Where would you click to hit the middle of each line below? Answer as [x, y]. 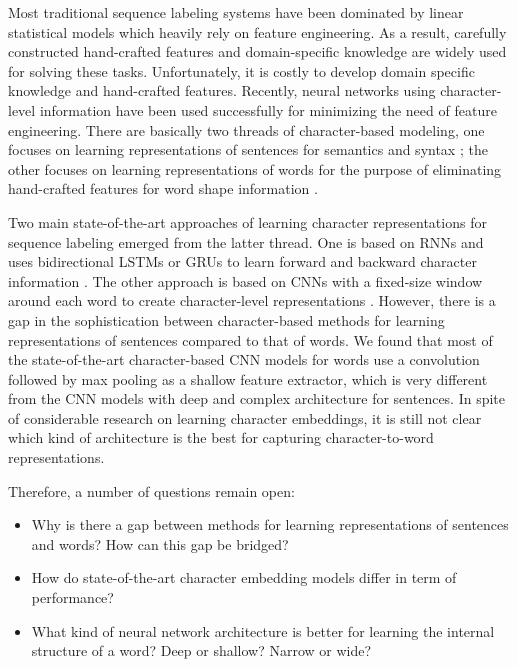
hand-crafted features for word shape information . [163, 188]
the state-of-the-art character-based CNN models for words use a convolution [244, 359]
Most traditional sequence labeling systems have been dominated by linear [236, 12]
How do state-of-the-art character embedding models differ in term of [244, 577]
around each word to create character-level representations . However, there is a [252, 300]
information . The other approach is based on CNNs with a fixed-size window [245, 280]
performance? [72, 597]
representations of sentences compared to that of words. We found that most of [250, 339]
